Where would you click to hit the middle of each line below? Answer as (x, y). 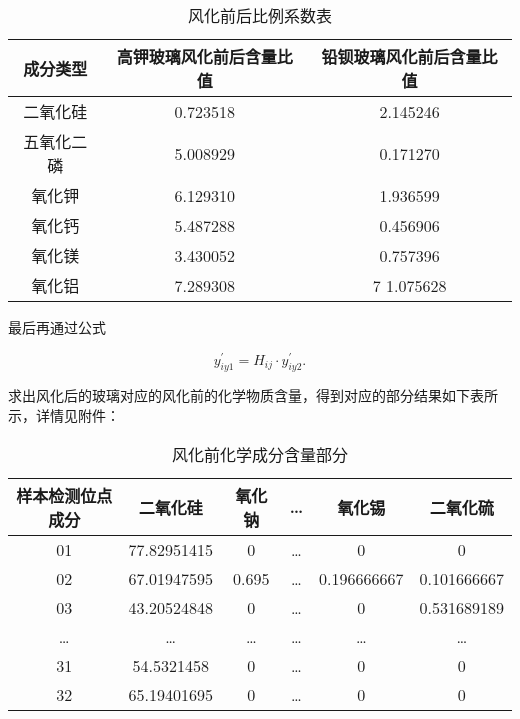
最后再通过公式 (57, 327)
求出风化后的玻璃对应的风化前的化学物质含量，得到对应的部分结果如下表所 (253, 395)
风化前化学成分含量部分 (259, 454)
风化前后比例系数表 (259, 15)
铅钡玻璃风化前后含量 (401, 56)
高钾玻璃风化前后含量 (196, 56)
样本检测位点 (64, 495)
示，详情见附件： (64, 415)
